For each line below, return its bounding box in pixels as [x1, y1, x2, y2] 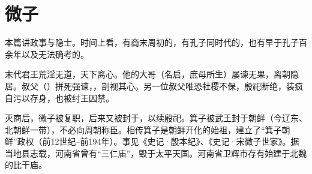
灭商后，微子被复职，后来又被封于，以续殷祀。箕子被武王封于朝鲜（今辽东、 [5, 112, 307, 124]
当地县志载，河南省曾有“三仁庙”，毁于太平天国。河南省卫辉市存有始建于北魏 [5, 146, 307, 159]
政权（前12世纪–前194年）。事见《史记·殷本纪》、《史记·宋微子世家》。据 [17, 135, 299, 148]
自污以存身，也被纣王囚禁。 [5, 91, 114, 104]
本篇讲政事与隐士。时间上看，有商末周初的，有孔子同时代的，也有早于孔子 [5, 36, 299, 49]
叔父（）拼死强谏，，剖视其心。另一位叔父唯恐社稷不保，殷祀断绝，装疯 [21, 79, 303, 92]
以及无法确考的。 [21, 47, 89, 60]
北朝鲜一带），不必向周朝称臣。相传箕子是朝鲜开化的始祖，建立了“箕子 [5, 123, 282, 136]
